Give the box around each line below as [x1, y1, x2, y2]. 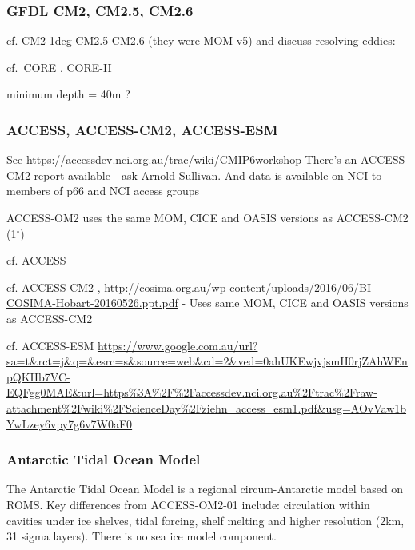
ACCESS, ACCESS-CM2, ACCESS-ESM [6, 119, 278, 139]
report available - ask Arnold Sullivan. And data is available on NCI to [34, 166, 382, 183]
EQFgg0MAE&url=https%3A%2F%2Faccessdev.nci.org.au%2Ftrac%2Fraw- [6, 384, 377, 401]
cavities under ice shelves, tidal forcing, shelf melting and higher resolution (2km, [6, 512, 405, 528]
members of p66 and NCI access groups [6, 182, 200, 199]
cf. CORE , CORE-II [6, 58, 112, 75]
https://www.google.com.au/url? [97, 337, 258, 353]
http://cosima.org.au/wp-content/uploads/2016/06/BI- [104, 278, 375, 295]
